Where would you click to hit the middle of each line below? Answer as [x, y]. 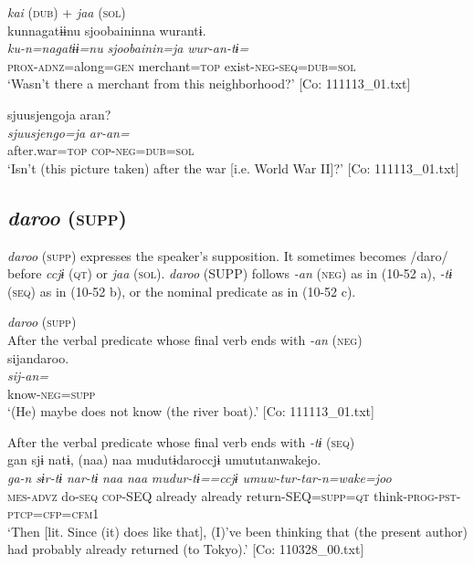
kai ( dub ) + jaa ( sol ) [67, 12]
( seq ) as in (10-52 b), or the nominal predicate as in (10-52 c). [182, 291]
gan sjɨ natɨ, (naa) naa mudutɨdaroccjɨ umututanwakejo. [164, 460]
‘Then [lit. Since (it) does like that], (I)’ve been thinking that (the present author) [237, 531]
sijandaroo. [38, 357]
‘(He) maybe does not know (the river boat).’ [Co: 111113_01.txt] [191, 411]
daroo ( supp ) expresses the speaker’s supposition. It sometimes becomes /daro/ [228, 255]
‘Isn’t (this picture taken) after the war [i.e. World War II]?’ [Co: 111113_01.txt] [233, 167]
